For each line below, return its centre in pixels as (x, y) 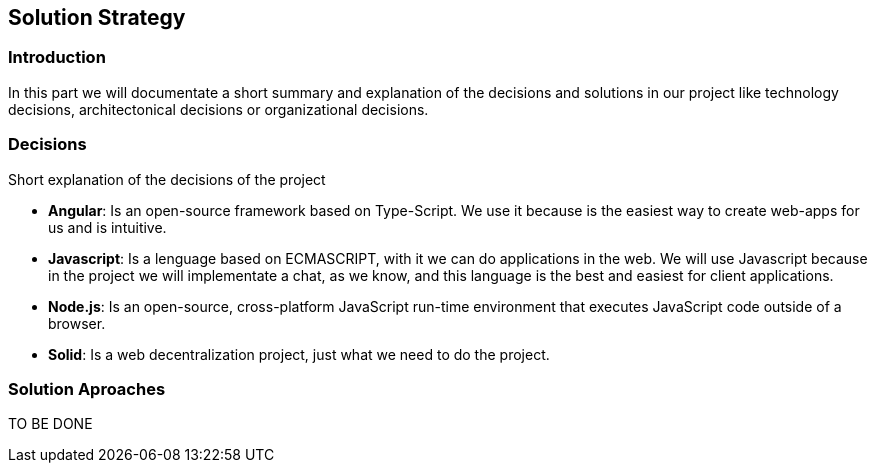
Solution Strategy (97, 17)
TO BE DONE (50, 424)
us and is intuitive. (107, 227)
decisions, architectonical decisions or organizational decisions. (218, 109)
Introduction (57, 57)
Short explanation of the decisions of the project (167, 179)
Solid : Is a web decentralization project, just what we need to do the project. (299, 354)
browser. (77, 323)
